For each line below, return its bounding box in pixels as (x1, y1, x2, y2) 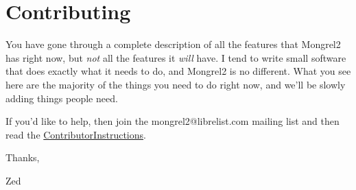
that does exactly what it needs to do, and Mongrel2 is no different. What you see (5, 64, 351, 78)
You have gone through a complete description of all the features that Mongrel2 (5, 37, 341, 51)
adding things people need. (5, 91, 118, 105)
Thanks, (5, 150, 40, 165)
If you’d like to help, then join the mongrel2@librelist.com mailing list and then (5, 114, 340, 128)
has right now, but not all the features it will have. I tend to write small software (5, 50, 346, 64)
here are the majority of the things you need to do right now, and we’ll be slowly (5, 77, 346, 91)
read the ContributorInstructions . (5, 127, 146, 141)
